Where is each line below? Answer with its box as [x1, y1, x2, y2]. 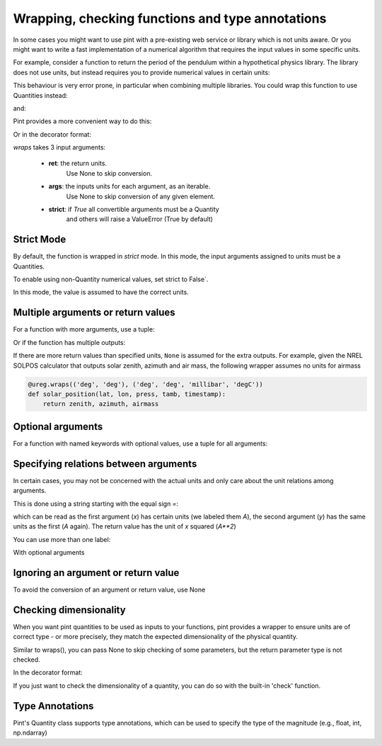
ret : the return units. [48, 159, 108, 168]
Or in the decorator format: [13, 130, 92, 138]
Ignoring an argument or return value [13, 567, 180, 579]
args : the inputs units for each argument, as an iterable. [48, 182, 211, 191]
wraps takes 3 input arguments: [13, 143, 106, 152]
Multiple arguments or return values [13, 307, 176, 319]
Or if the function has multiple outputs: [13, 338, 126, 346]
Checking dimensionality [13, 604, 127, 616]
